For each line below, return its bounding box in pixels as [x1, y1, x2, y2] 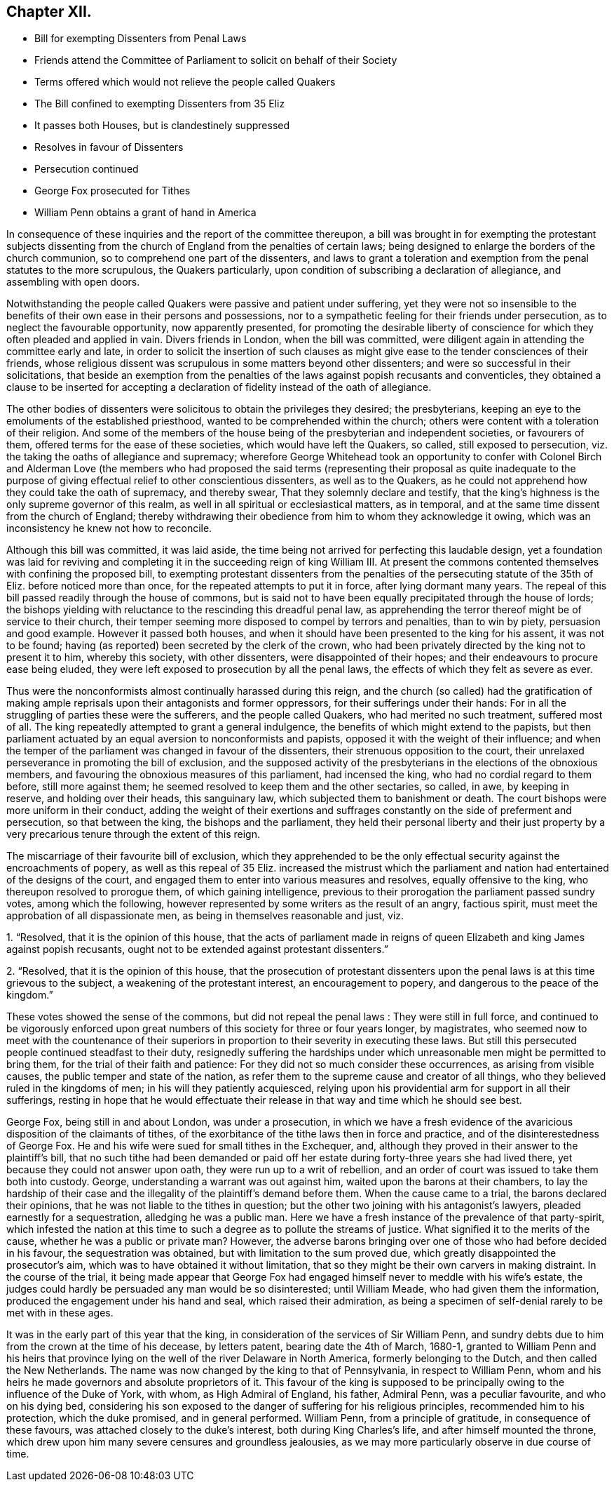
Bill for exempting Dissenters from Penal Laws [34, 32, 247, 45]
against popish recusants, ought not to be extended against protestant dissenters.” [6, 943, 388, 956]
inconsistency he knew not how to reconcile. [6, 522, 212, 535]
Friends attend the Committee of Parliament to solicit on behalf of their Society [34, 54, 397, 67]
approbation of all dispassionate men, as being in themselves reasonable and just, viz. [6, 909, 404, 922]
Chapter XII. [6, 3, 92, 20]
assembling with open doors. [6, 276, 140, 288]
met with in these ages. [6, 1307, 114, 1319]
